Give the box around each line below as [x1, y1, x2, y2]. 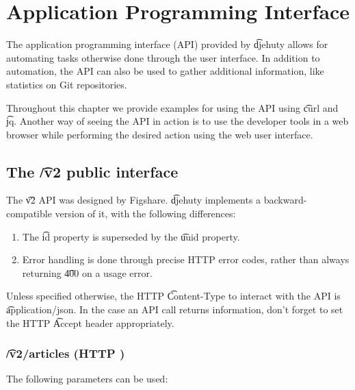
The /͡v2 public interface [6, 160, 179, 182]
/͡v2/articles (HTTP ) [6, 345, 125, 362]
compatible [6, 206, 52, 221]
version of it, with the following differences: [55, 206, 236, 221]
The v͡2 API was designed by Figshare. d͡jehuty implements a [6, 193, 261, 207]
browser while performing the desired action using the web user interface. [6, 127, 313, 141]
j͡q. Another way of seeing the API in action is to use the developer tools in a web [6, 114, 349, 128]
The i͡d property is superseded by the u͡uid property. [22, 229, 240, 243]
